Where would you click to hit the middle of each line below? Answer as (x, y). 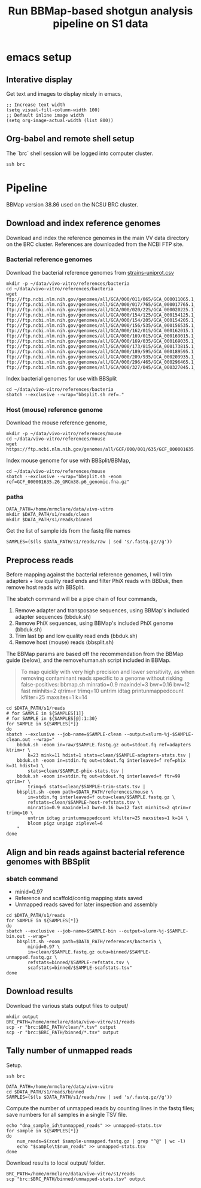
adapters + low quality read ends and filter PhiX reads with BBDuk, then (95, 581)
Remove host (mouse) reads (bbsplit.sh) (64, 642)
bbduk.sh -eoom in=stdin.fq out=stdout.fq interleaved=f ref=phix (101, 761)
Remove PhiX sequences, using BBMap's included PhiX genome (94, 623)
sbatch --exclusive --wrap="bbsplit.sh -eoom (64, 477)
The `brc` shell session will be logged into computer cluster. (80, 153)
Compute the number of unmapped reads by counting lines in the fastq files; (100, 1108)
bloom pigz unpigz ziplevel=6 (65, 824)
